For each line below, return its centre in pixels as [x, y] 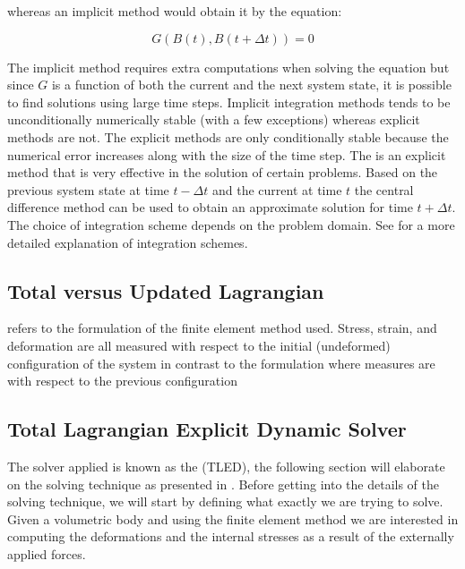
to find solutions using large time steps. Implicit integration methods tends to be [229, 102]
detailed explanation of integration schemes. [128, 242]
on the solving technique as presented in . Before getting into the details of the [224, 484]
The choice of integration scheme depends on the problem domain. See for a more [231, 224]
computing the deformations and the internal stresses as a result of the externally [231, 536]
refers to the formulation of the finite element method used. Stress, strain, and [222, 328]
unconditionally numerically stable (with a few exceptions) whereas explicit [214, 119]
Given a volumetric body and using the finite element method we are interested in [233, 518]
